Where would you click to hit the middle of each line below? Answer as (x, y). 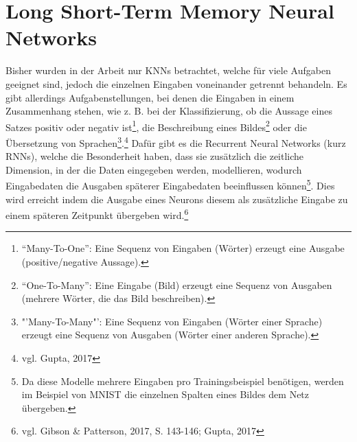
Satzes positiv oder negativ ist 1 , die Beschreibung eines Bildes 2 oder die (156, 126)
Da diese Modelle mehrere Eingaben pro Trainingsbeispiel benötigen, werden (183, 381)
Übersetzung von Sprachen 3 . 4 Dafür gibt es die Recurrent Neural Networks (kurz (176, 141)
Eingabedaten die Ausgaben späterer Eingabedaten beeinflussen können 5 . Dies (170, 185)
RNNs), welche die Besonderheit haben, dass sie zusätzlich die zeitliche (155, 156)
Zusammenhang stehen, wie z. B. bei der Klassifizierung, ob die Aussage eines (169, 111)
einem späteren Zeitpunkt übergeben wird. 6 (97, 214)
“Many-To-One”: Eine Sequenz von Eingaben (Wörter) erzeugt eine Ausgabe (183, 248)
